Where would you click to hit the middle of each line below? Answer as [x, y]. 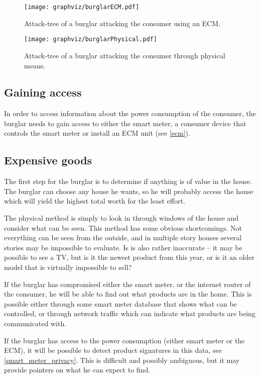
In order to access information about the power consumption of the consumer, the [130, 113]
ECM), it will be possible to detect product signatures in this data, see [113, 350]
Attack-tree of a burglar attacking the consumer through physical [125, 55]
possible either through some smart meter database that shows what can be [120, 303]
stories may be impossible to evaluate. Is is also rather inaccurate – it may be [123, 247]
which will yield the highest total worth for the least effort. [95, 201]
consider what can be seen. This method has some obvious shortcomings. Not [123, 227]
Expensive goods [48, 160]
